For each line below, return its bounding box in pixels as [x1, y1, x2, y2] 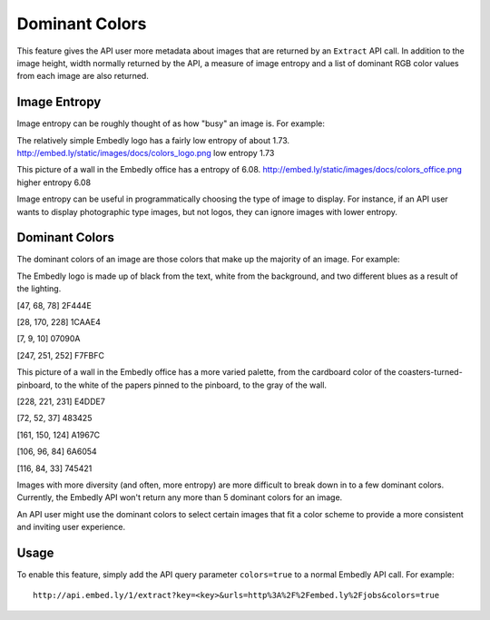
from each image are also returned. [16, 71, 149, 82]
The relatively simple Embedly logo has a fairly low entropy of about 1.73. [16, 134, 290, 145]
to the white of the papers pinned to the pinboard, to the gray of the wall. [54, 379, 327, 390]
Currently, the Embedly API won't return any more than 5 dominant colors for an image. [16, 492, 343, 503]
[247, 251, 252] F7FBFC [16, 349, 104, 360]
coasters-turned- [397, 367, 463, 378]
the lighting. [16, 283, 62, 294]
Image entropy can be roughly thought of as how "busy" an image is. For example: [16, 118, 326, 129]
